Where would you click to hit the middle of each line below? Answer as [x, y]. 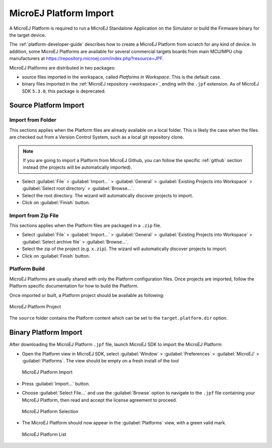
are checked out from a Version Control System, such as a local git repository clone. [97, 137]
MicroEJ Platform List [44, 434]
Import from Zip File [34, 215]
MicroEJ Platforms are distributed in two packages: [62, 67]
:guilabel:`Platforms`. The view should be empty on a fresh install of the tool [100, 361]
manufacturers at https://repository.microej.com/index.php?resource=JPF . [86, 58]
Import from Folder [33, 120]
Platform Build [27, 269]
